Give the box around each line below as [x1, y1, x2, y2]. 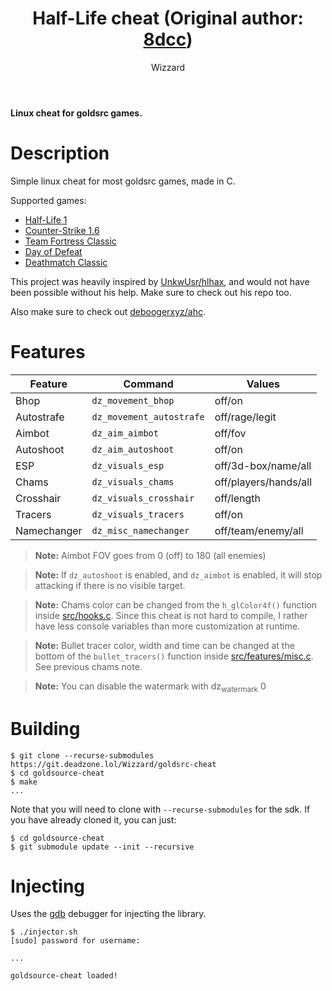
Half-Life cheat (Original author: [32, 7, 304, 30]
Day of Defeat [24, 245, 83, 257]
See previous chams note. [34, 660, 143, 672]
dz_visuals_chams [91, 476, 175, 487]
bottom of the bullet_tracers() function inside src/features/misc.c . [34, 650, 314, 662]
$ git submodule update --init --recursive [10, 842, 195, 852]
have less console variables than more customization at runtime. [34, 620, 301, 632]
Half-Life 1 [24, 213, 68, 226]
